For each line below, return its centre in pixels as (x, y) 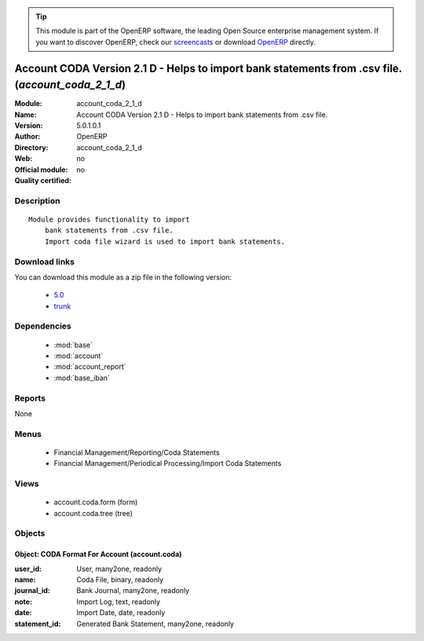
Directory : (31, 147)
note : (24, 602)
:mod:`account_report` (90, 367)
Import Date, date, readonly (121, 613)
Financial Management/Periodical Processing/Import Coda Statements (168, 463)
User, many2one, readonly (119, 569)
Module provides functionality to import (109, 219)
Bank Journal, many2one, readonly (133, 591)
